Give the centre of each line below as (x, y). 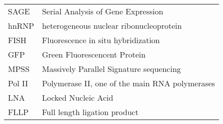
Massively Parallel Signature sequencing (111, 69)
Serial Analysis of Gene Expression (103, 11)
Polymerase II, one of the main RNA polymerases (128, 83)
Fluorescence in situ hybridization (101, 40)
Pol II (18, 83)
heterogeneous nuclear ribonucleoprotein (112, 26)
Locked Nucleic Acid (78, 97)
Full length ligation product (90, 112)
